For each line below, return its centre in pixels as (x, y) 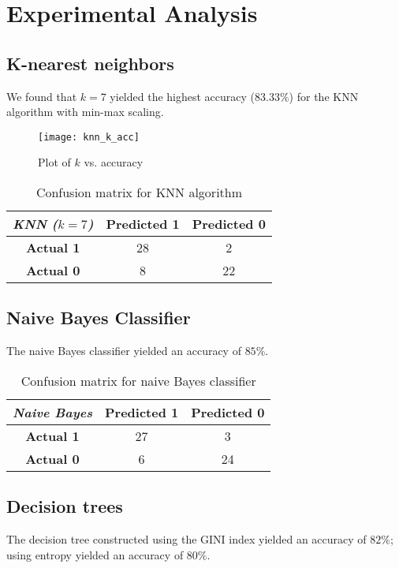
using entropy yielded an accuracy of (95, 554)
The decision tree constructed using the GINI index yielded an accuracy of (186, 539)
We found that (42, 96)
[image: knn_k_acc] (89, 137)
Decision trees (65, 506)
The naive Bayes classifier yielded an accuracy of (124, 351)
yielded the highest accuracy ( (183, 96)
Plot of (54, 162)
